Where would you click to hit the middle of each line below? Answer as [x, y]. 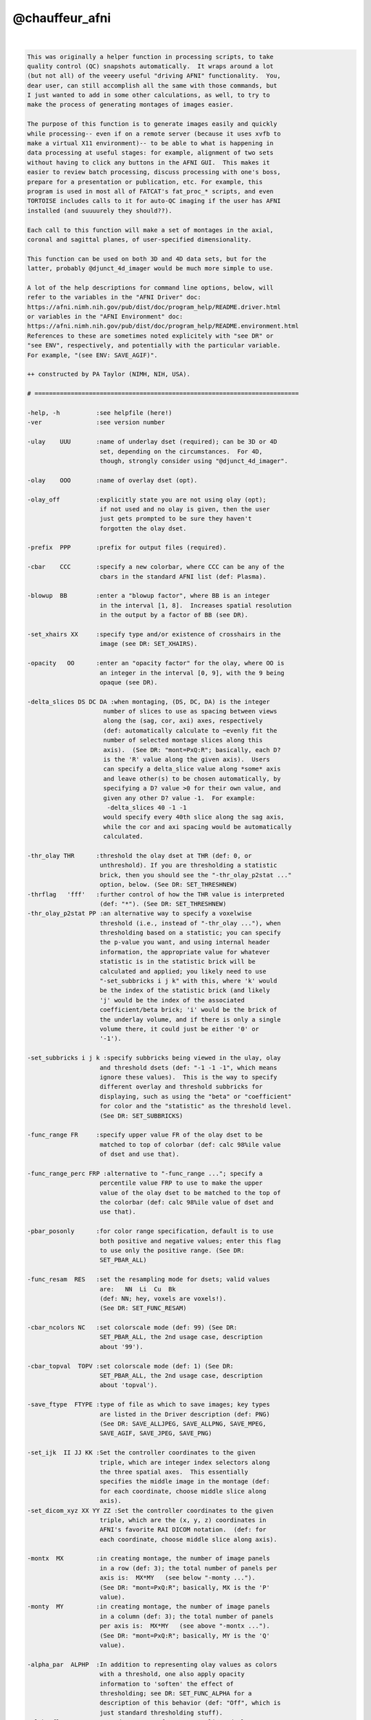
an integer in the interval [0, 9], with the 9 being [192, 673]
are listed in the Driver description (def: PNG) [185, 1414]
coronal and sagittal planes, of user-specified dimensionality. [139, 239]
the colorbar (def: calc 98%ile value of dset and [187, 1203]
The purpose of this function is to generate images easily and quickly [152, 124]
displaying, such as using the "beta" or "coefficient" [196, 1096]
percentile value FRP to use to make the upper [181, 1183]
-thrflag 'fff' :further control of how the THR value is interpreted [156, 894]
